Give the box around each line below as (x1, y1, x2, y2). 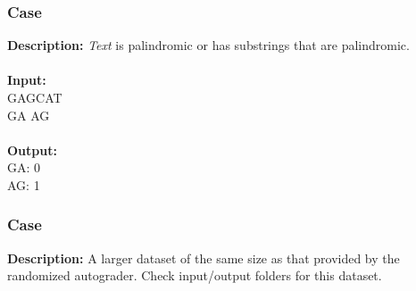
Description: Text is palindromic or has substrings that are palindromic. (7, 36, 410, 54)
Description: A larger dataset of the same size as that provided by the (7, 248, 400, 267)
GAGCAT (7, 88, 62, 106)
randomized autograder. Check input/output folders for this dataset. (7, 266, 382, 285)
